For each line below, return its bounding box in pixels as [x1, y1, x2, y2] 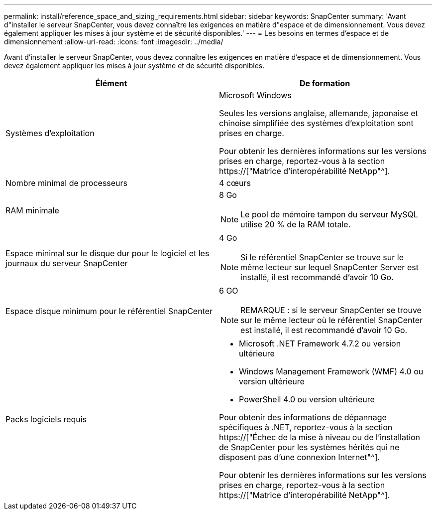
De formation [299, 78, 350, 88]
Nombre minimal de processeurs [5, 178, 128, 188]
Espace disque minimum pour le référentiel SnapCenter [5, 306, 213, 316]
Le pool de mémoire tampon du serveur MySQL [240, 209, 418, 219]
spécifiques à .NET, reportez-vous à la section [219, 422, 393, 432]
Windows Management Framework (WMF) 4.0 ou [239, 366, 424, 376]
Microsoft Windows [219, 90, 292, 100]
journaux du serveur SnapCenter [5, 258, 128, 268]
